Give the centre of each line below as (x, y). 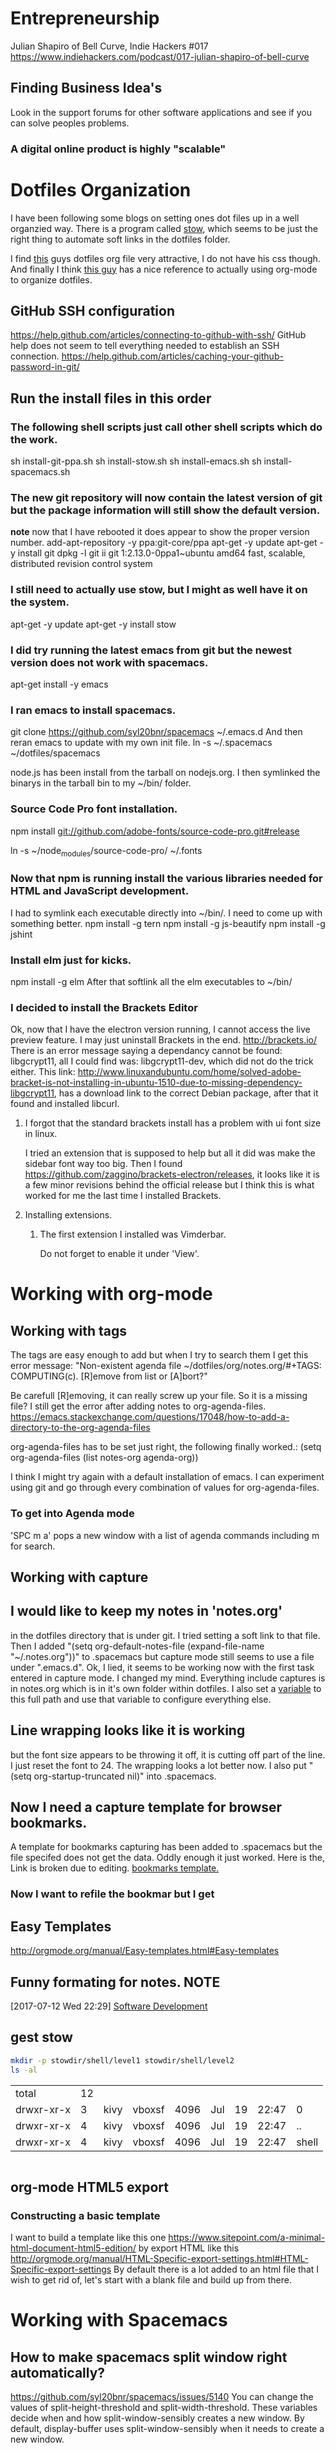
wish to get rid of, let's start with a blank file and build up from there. (151, 2280)
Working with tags (69, 1330)
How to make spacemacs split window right (149, 2357)
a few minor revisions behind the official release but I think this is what (169, 1185)
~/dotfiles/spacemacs (55, 753)
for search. (33, 1546)
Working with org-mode (111, 1294)
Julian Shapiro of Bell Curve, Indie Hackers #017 (109, 46)
